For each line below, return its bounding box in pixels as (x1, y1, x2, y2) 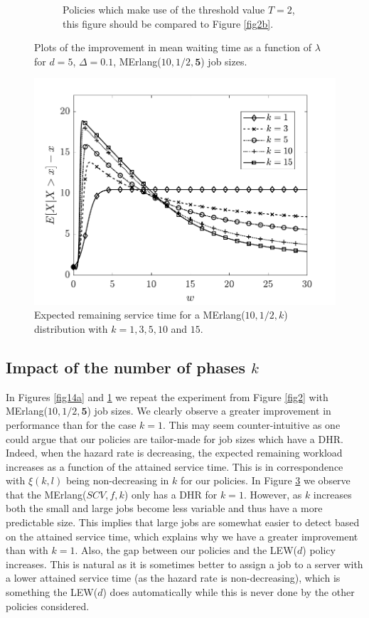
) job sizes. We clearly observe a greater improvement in (87, 403, 331, 418)
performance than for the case (6, 417, 137, 432)
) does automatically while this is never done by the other (102, 585, 355, 600)
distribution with (34, 321, 108, 336)
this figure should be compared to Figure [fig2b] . (63, 16, 274, 31)
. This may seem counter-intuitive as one (162, 417, 341, 432)
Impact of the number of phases (6, 356, 245, 378)
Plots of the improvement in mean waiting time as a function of (34, 40, 312, 55)
